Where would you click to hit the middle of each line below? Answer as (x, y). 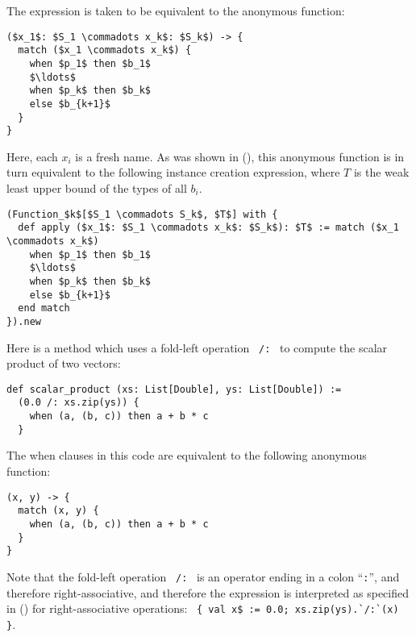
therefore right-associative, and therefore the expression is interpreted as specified (208, 592)
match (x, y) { (58, 511)
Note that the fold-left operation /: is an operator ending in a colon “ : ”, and (203, 576)
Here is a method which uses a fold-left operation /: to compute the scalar (197, 347)
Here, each (32, 156)
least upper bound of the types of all (97, 188)
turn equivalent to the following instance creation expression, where (173, 172)
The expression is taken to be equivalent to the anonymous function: (176, 10)
